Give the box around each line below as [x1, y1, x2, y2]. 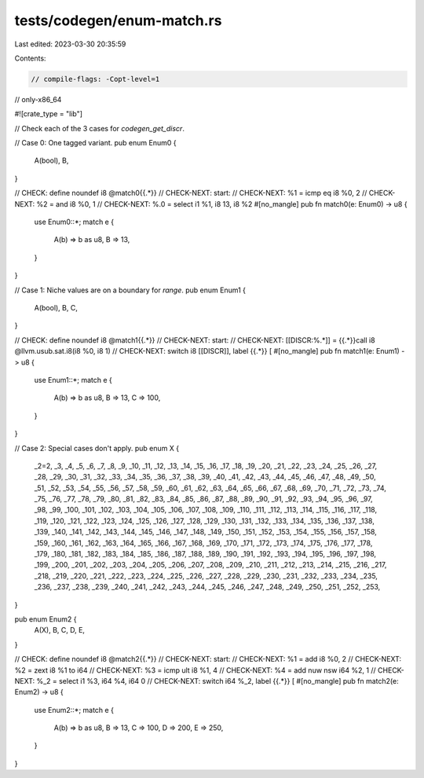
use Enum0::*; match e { [34, 217, 114, 227]
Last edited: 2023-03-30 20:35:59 [14, 39, 126, 49]
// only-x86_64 [14, 94, 62, 104]
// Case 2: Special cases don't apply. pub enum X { [14, 443, 180, 453]
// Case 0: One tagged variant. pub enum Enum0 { [14, 138, 177, 148]
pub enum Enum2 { [14, 614, 77, 624]
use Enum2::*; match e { [34, 705, 114, 714]
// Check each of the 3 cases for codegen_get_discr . [14, 123, 185, 133]
